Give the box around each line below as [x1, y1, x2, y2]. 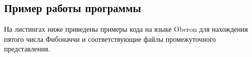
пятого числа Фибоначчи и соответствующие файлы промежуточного [4, 33, 216, 44]
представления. [4, 43, 50, 54]
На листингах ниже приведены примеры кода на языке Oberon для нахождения [4, 24, 248, 34]
